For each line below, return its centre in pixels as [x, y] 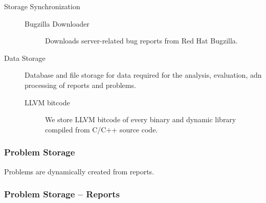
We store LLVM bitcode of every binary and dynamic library [141, 119]
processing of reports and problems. [80, 85]
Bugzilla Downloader [57, 23]
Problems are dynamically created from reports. [79, 171]
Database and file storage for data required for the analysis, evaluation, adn [143, 75]
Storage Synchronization [42, 6]
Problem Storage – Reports [62, 194]
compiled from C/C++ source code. [102, 129]
